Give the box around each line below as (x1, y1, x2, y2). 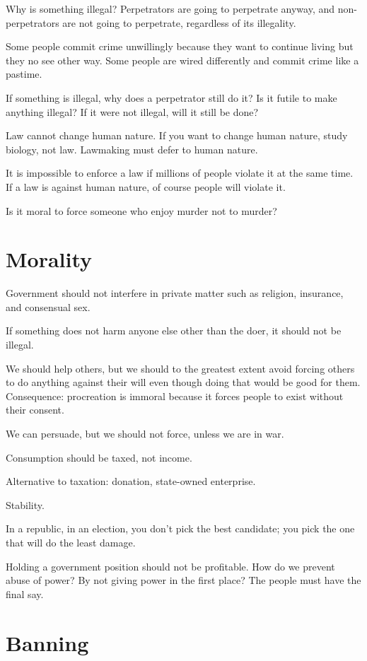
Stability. (6, 497, 45, 512)
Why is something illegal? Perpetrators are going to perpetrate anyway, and (6, 1, 335, 16)
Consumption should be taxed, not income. (6, 450, 192, 464)
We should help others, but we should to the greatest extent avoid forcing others (6, 361, 355, 375)
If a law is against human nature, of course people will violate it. (6, 179, 286, 194)
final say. (6, 586, 44, 601)
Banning (6, 628, 89, 657)
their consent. (6, 402, 64, 417)
